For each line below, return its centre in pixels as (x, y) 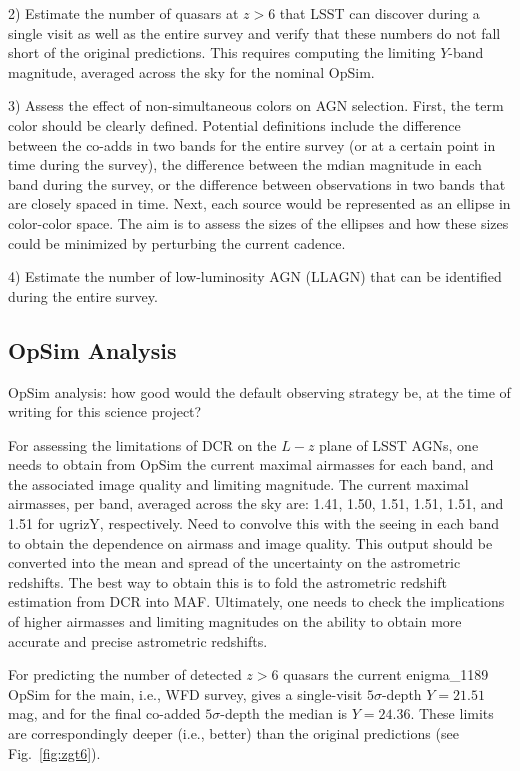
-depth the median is (284, 713)
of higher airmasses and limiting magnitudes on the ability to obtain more (235, 621)
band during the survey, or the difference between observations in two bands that (257, 183)
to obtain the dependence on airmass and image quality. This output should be (250, 542)
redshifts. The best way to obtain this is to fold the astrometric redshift (227, 581)
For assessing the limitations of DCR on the (142, 444)
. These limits (452, 713)
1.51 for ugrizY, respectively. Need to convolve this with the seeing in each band (254, 523)
